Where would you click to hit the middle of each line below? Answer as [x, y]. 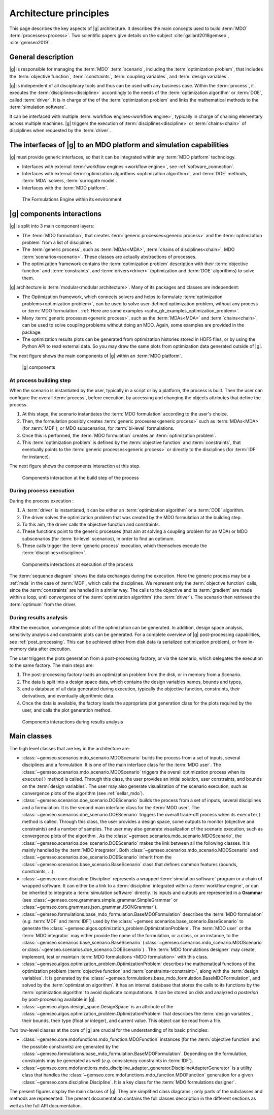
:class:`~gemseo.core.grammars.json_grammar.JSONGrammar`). [90, 907]
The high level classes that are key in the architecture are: [70, 748]
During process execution [42, 491]
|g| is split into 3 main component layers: [52, 226]
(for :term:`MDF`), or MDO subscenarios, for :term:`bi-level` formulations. [98, 428]
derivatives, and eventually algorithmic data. [68, 696]
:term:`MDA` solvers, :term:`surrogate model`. [70, 181]
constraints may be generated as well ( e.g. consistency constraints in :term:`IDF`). [108, 1061]
